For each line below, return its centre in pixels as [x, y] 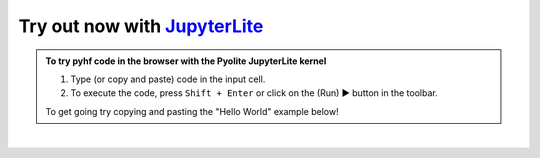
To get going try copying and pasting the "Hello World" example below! [192, 111]
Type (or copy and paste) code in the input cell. [168, 79]
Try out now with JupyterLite [141, 26]
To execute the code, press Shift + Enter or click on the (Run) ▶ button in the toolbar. [254, 93]
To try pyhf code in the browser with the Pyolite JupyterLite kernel [186, 61]
